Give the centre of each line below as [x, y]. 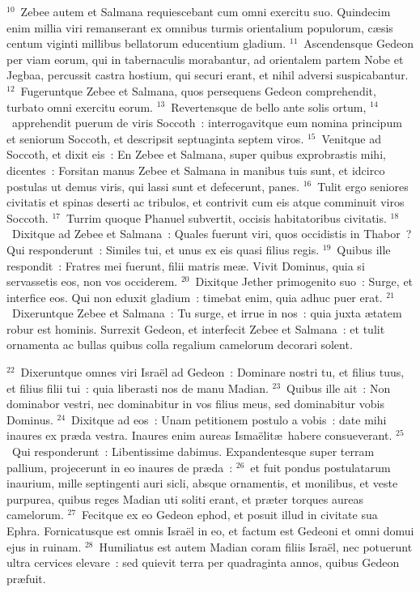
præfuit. [26, 578]
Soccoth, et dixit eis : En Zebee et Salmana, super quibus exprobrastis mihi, [196, 154]
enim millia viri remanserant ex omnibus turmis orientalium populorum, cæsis [200, 27]
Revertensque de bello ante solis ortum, [269, 106]
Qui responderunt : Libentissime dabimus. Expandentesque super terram [193, 451]
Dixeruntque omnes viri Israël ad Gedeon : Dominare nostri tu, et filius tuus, [212, 372]
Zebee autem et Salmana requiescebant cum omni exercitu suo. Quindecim [206, 11]
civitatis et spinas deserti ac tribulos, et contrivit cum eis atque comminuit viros [206, 202]
